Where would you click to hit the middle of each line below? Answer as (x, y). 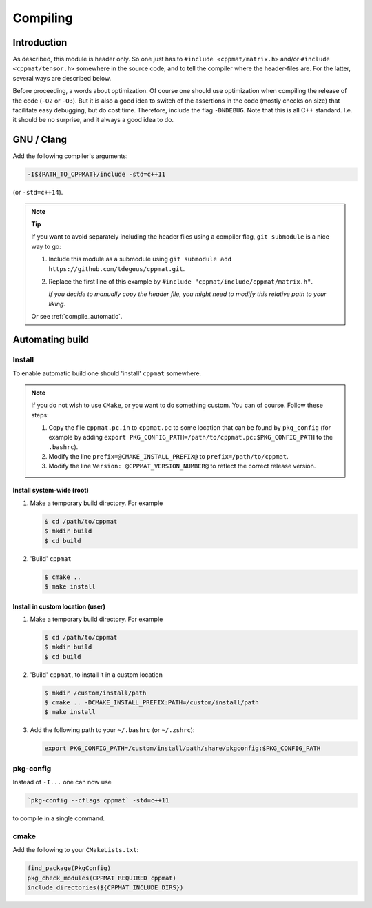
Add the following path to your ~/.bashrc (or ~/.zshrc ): (112, 730)
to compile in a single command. (59, 818)
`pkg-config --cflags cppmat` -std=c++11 (98, 801)
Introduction (40, 42)
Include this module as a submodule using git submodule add (140, 259)
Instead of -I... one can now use (62, 782)
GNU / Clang (40, 140)
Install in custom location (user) (59, 606)
